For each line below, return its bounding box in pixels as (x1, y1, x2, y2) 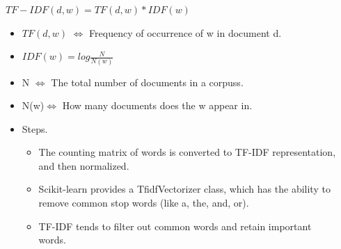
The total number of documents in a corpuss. (51, 74, 244, 89)
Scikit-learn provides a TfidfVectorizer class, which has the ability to (38, 182, 331, 196)
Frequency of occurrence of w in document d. (89, 25, 282, 40)
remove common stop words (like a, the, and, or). (38, 195, 249, 210)
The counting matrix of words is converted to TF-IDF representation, (38, 145, 336, 159)
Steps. (22, 121, 48, 136)
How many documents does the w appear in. (62, 98, 253, 113)
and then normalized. (38, 158, 129, 172)
